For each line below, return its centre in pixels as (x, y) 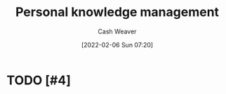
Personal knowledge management (117, 12)
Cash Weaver (117, 31)
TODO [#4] (39, 80)
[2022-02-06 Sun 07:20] (117, 45)
